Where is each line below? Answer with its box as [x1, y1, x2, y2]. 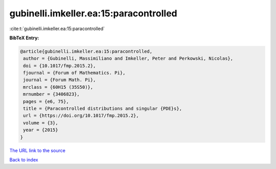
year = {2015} [23, 127, 58, 133]
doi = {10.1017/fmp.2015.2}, [23, 63, 96, 68]
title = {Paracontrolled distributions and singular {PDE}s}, [23, 106, 182, 112]
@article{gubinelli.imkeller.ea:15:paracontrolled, [20, 49, 153, 54]
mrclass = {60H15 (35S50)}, [23, 84, 94, 90]
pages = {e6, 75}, [23, 99, 69, 104]
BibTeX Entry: [9, 35, 39, 41]
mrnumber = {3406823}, [23, 91, 80, 97]
